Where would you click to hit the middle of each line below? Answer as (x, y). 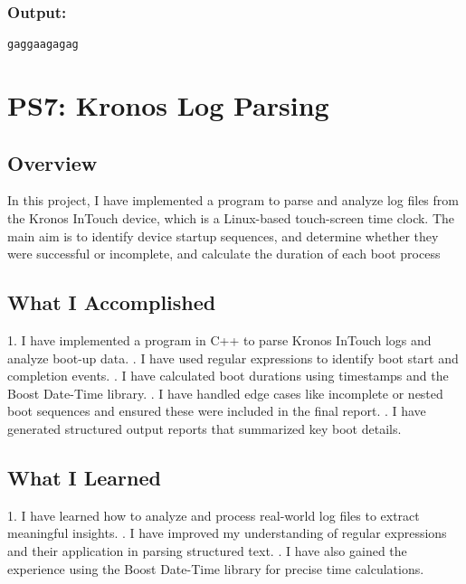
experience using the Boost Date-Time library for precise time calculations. (216, 568)
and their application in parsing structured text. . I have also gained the (207, 550)
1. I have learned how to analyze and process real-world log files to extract (214, 515)
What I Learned (84, 477)
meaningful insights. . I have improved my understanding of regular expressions (227, 533)
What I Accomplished (112, 302)
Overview (52, 162)
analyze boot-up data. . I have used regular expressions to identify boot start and (233, 358)
